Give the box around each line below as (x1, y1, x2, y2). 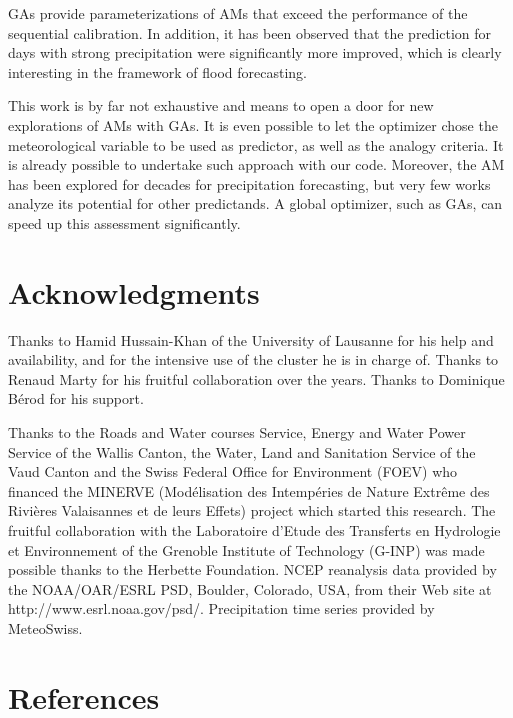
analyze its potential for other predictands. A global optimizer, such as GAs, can (8, 193, 503, 214)
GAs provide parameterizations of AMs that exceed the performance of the (8, 3, 468, 23)
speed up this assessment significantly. (8, 212, 241, 233)
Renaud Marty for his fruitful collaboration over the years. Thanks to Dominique (8, 368, 505, 389)
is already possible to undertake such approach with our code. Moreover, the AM (8, 154, 505, 175)
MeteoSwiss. (8, 617, 83, 638)
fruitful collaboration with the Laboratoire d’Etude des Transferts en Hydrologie (8, 520, 501, 540)
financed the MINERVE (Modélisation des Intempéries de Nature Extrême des (8, 480, 490, 501)
